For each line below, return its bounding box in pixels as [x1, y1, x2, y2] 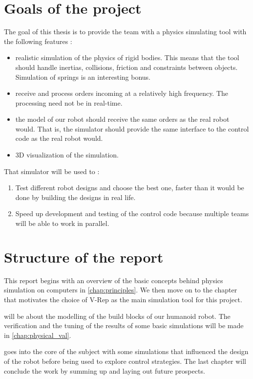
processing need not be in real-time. [15, 97, 123, 108]
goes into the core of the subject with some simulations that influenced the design [4, 346, 249, 357]
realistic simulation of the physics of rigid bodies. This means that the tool [15, 52, 239, 63]
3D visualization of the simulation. [15, 150, 119, 160]
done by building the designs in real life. [15, 192, 136, 202]
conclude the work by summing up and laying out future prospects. [4, 365, 205, 376]
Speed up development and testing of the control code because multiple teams [15, 208, 249, 219]
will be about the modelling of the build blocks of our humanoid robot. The [4, 311, 231, 321]
